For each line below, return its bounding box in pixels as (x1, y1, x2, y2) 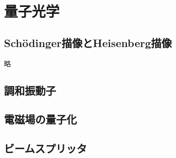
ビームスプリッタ (4, 141, 87, 156)
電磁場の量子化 (4, 111, 77, 127)
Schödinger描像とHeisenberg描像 (4, 35, 172, 50)
